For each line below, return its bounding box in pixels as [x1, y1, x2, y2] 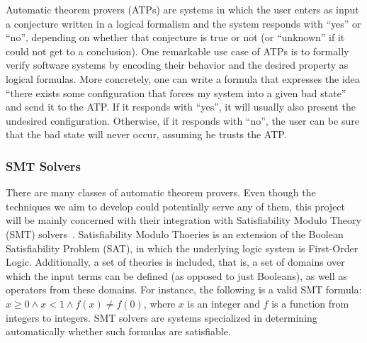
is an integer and [187, 296, 260, 310]
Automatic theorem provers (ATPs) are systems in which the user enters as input [6, 2, 359, 16]
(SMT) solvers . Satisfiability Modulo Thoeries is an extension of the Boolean [6, 226, 344, 241]
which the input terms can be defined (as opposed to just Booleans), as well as [6, 268, 347, 283]
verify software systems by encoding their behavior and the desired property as [6, 57, 349, 72]
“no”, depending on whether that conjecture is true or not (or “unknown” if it [6, 30, 345, 45]
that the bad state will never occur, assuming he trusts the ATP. [6, 127, 287, 142]
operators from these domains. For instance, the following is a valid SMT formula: [6, 282, 362, 297]
